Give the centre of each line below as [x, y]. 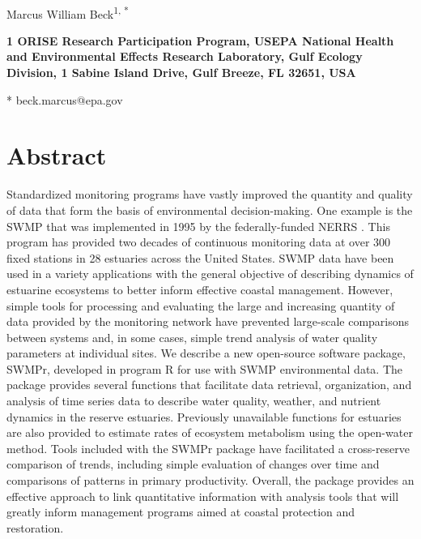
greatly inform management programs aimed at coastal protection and [181, 512]
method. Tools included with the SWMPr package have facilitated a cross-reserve [208, 448]
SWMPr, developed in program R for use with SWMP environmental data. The [204, 368]
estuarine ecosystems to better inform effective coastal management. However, [200, 289]
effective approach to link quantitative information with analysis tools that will [203, 496]
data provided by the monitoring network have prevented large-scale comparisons [208, 321]
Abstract [57, 155]
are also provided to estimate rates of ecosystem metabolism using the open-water [210, 432]
